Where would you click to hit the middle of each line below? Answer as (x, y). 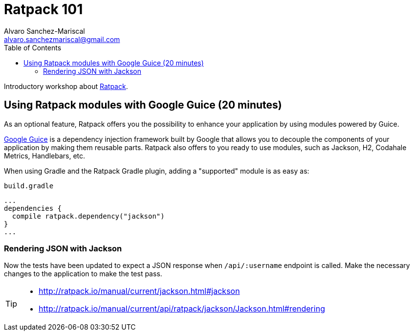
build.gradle (29, 186)
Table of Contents (33, 47)
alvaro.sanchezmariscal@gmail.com (62, 39)
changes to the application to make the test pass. (83, 274)
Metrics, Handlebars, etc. (45, 156)
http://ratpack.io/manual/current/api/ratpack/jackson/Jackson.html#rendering (182, 309)
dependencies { (33, 208)
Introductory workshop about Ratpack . (66, 86)
